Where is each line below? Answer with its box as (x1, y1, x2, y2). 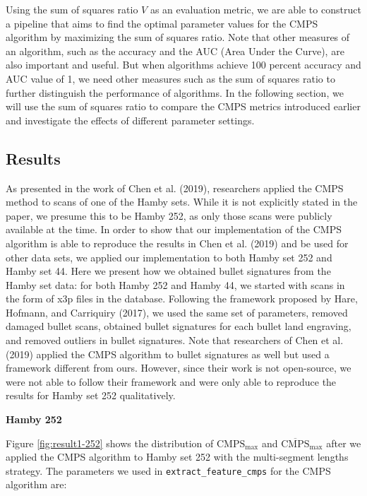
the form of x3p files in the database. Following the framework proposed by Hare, (6, 291, 358, 306)
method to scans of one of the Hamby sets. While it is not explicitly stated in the (6, 194, 358, 209)
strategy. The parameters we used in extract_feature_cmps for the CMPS (6, 463, 331, 478)
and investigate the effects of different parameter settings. (6, 112, 255, 127)
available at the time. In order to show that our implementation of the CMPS (6, 222, 342, 237)
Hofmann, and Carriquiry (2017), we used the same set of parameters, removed (6, 305, 348, 319)
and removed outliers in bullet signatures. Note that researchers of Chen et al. (6, 333, 344, 348)
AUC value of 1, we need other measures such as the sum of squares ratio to (6, 71, 335, 85)
